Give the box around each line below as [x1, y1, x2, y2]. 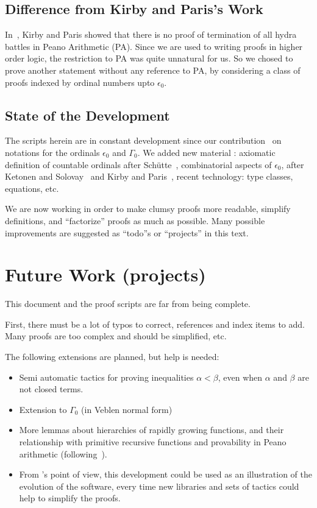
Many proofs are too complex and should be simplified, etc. [5, 330, 227, 342]
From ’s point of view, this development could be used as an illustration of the [19, 468, 312, 481]
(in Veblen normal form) [81, 403, 173, 415]
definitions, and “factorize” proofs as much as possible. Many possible [5, 214, 265, 227]
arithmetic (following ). [19, 447, 107, 460]
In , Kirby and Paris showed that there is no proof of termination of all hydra [5, 28, 297, 41]
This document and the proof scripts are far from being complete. [5, 297, 251, 310]
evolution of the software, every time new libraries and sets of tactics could [19, 479, 299, 492]
